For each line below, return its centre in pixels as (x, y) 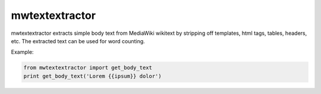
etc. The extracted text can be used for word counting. (78, 41)
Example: (22, 52)
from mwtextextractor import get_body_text (88, 68)
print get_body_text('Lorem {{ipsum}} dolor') (92, 76)
